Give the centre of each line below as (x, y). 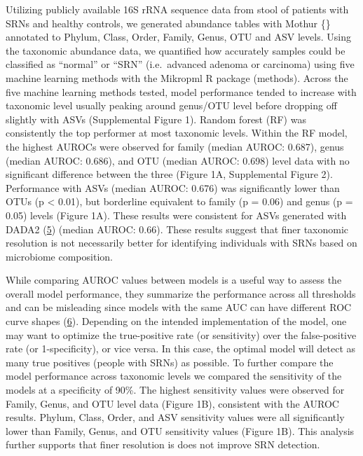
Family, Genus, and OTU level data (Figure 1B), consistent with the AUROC (172, 403)
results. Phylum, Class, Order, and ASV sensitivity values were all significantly (175, 417)
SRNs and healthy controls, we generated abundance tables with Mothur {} (168, 23)
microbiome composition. (59, 256)
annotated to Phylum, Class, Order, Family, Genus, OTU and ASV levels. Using (178, 37)
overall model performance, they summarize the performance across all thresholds (181, 293)
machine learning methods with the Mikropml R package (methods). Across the (177, 77)
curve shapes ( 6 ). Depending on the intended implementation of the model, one (176, 321)
